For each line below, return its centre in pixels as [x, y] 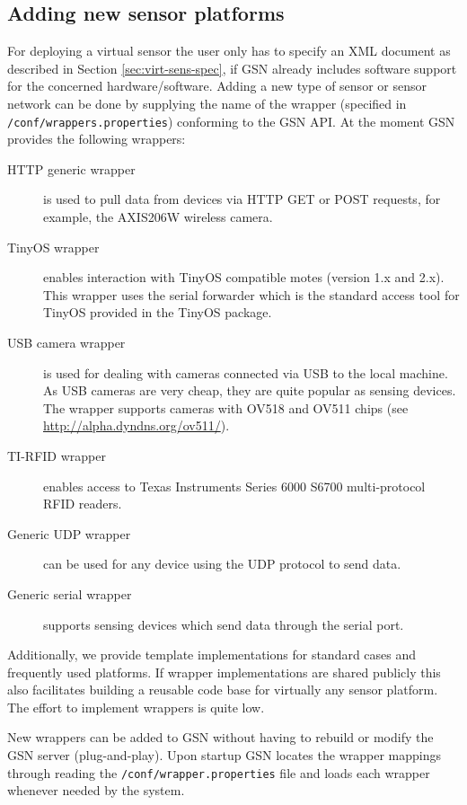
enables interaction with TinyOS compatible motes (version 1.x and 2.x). [244, 277]
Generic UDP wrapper [69, 533]
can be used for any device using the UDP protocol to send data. [222, 564]
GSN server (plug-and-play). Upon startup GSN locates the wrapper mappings [224, 755]
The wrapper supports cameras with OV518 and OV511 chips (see [226, 407]
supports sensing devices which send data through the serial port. [224, 624]
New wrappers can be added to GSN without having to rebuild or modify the [220, 737]
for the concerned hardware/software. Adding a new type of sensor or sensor [217, 86]
